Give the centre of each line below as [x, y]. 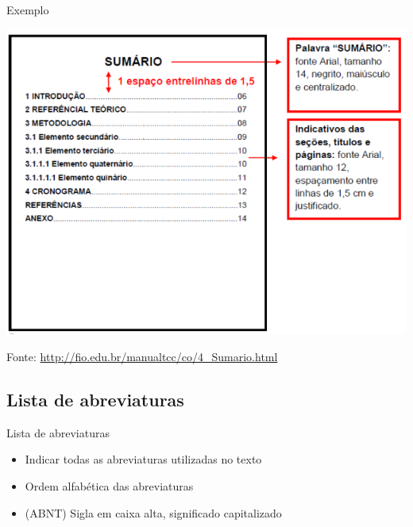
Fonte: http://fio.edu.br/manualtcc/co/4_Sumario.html [142, 356]
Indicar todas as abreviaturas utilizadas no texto [143, 459]
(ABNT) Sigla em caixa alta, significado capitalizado [153, 512]
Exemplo [28, 10]
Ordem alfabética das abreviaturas [109, 485]
